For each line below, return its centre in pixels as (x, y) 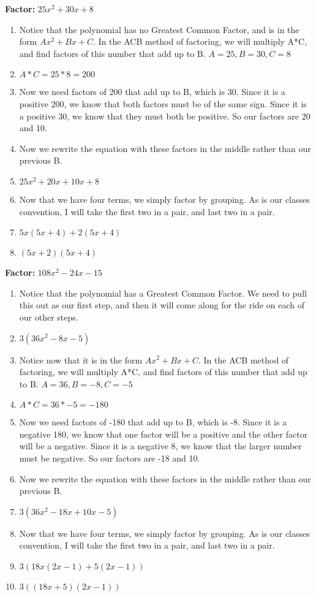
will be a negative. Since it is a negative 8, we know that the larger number (160, 446)
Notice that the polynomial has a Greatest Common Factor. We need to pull (163, 293)
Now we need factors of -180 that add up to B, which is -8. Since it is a (153, 422)
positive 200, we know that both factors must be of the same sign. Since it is (163, 103)
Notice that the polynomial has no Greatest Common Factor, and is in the (159, 29)
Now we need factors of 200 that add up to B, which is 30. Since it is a (152, 92)
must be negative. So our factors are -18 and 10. (110, 458)
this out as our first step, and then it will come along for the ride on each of (162, 305)
